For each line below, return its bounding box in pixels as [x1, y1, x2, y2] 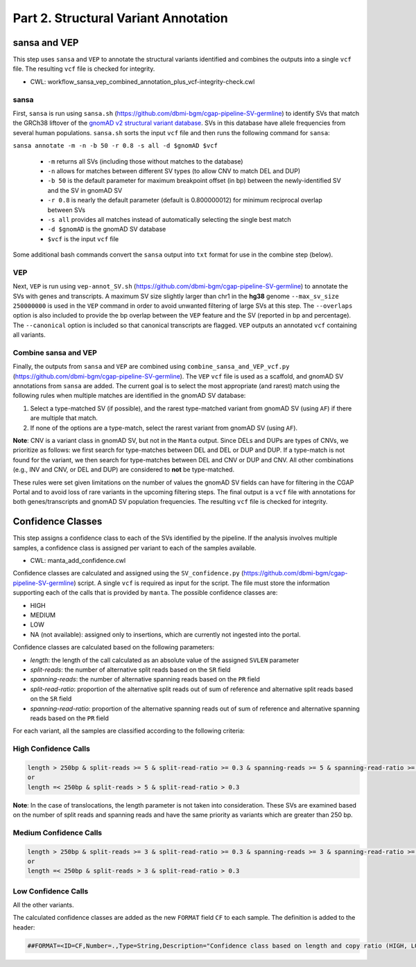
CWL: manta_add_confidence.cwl [30, 557, 126, 565]
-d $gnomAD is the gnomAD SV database [47, 225, 166, 234]
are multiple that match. [30, 414, 98, 422]
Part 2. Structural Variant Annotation [12, 10, 228, 26]
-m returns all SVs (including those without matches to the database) [47, 157, 243, 166]
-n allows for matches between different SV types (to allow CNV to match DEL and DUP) [47, 166, 301, 175]
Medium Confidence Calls [12, 828, 103, 837]
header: [12, 923, 35, 932]
